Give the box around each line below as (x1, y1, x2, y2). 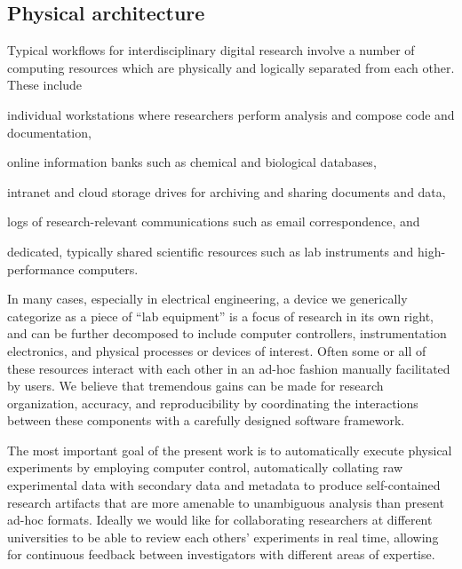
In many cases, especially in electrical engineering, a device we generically (7, 289, 408, 308)
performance (7, 259, 75, 278)
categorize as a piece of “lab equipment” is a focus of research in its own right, (7, 306, 434, 325)
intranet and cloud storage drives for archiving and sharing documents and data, (7, 182, 446, 201)
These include (7, 75, 83, 94)
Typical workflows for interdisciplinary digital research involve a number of (7, 41, 415, 59)
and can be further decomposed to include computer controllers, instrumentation (7, 324, 447, 343)
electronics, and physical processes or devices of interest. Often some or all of (7, 341, 426, 360)
